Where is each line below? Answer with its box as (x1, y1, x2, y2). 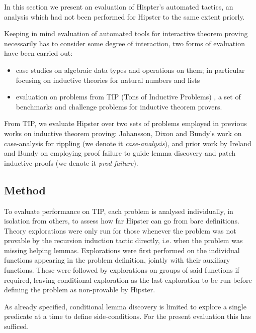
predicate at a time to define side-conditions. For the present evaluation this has (4, 311, 251, 321)
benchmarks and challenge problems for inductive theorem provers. (16, 101, 222, 112)
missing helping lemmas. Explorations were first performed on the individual (4, 245, 240, 255)
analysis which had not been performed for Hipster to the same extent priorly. (4, 11, 245, 22)
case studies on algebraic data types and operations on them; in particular (16, 64, 245, 75)
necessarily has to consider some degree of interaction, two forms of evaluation (4, 38, 245, 48)
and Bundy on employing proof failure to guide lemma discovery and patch (4, 148, 236, 158)
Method (4, 182, 46, 197)
